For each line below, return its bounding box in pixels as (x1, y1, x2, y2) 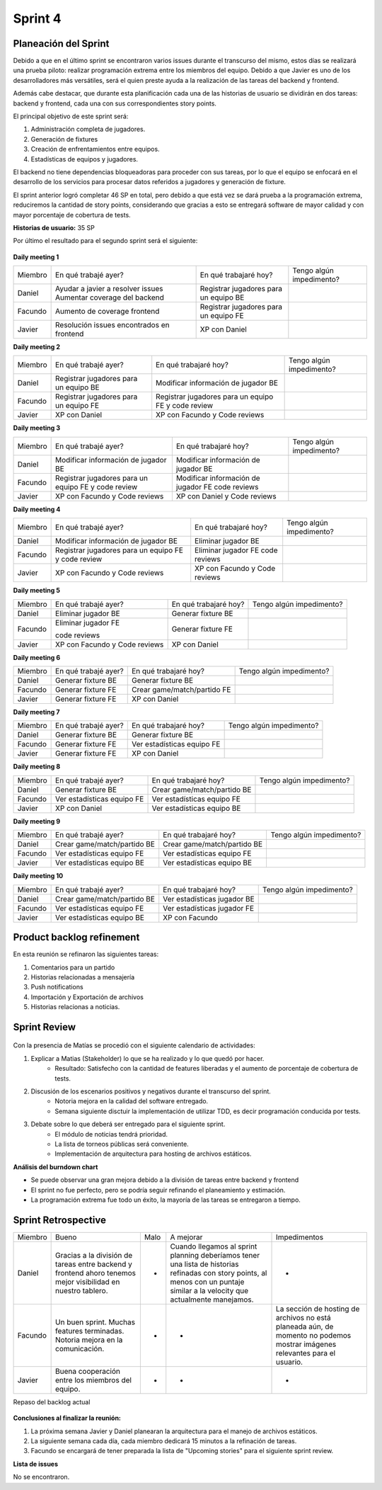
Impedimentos (276, 1232, 324, 1242)
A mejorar (170, 1232, 203, 1242)
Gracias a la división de (55, 1250, 133, 1260)
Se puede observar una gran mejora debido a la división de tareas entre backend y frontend (30, 1176, 299, 1184)
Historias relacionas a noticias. (30, 1003, 120, 1011)
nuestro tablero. (55, 1285, 109, 1295)
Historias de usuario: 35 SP (13, 223, 95, 232)
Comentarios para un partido (30, 963, 115, 972)
